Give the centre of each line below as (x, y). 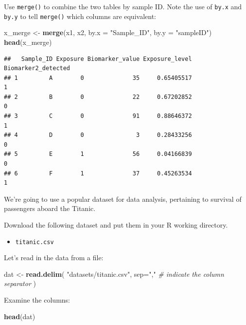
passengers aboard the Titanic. (50, 208)
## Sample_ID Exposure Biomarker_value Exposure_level (98, 59)
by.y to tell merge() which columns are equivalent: (80, 16)
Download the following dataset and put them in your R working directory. (116, 225)
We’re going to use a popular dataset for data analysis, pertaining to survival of (123, 199)
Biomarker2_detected (37, 68)
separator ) (20, 283)
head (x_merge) (28, 42)
